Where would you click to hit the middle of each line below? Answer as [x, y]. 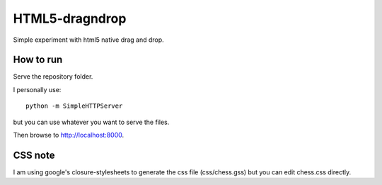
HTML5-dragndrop [70, 18]
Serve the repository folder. [53, 77]
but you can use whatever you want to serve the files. [91, 122]
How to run [38, 60]
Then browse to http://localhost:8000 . [69, 135]
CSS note [34, 155]
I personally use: [37, 89]
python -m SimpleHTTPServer [74, 106]
